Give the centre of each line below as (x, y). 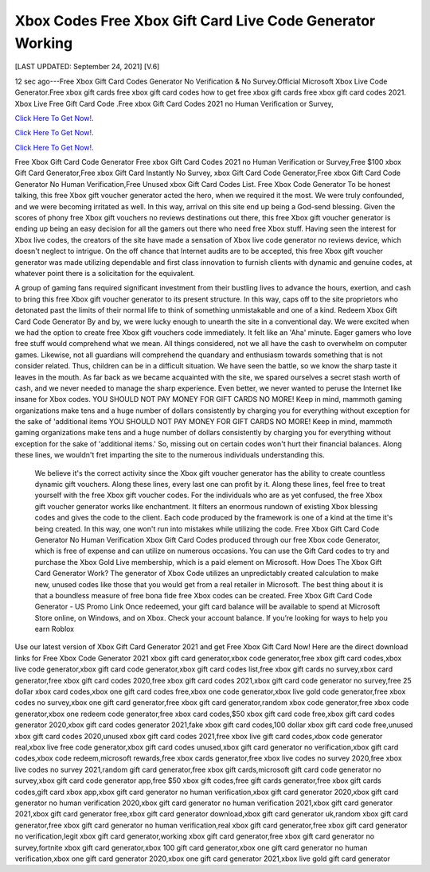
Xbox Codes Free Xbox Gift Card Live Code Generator (195, 21)
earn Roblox (55, 629)
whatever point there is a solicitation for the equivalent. (105, 273)
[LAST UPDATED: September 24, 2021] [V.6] (87, 67)
